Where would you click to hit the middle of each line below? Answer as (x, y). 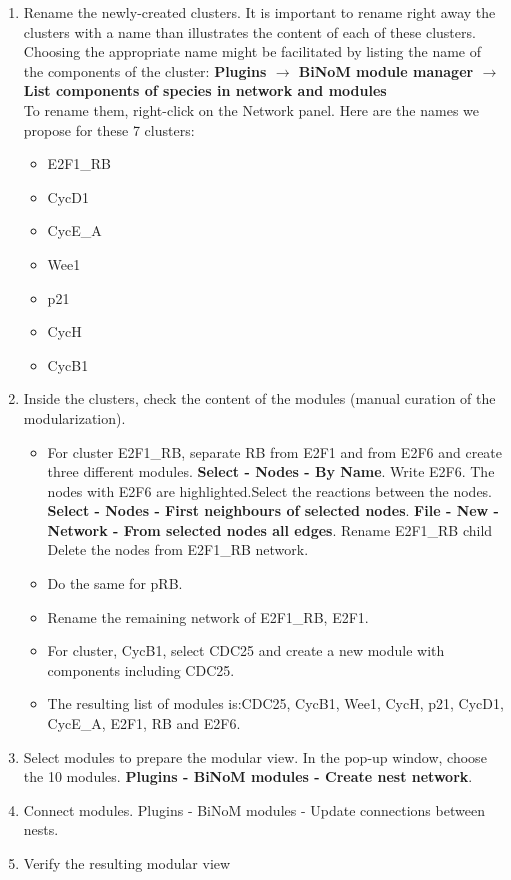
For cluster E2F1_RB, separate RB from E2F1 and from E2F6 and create (275, 451)
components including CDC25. (141, 669)
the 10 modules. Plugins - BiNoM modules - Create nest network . (248, 776)
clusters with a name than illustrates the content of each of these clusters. (249, 31)
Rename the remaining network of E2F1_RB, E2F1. (208, 616)
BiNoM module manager (386, 70)
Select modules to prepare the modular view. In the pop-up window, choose (255, 756)
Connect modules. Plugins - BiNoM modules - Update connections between (254, 809)
